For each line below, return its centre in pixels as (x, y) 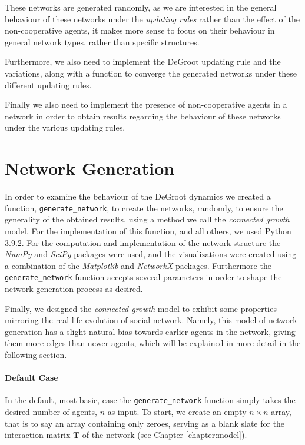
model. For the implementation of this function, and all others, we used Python (148, 230)
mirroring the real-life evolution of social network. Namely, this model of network (151, 320)
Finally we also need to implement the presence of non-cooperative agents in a (146, 104)
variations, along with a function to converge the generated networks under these (151, 73)
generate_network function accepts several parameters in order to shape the (143, 277)
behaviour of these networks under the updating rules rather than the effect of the (152, 19)
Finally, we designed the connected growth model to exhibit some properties (141, 308)
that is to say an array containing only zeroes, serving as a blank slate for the (145, 423)
